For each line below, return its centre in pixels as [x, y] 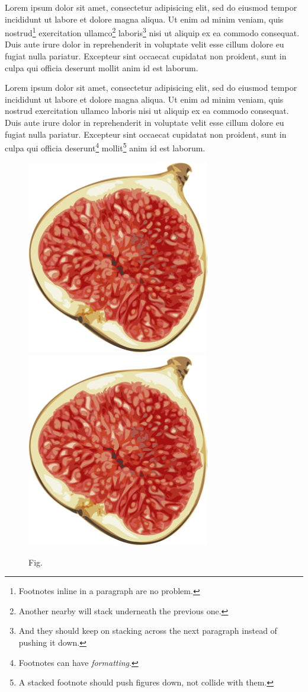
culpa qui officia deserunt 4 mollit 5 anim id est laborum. [105, 147]
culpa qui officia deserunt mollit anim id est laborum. [102, 67]
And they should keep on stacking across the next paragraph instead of [148, 631]
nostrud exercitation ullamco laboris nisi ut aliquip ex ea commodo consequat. [147, 111]
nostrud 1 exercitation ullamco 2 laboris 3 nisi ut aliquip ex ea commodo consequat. [152, 32]
